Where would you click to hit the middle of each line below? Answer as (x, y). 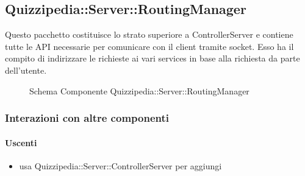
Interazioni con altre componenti (87, 118)
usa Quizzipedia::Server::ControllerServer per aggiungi (120, 165)
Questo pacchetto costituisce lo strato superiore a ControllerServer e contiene (149, 34)
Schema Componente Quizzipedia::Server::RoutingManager (139, 90)
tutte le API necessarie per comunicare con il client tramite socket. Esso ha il (149, 46)
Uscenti (21, 142)
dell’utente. (26, 70)
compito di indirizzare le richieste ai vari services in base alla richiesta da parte (152, 58)
